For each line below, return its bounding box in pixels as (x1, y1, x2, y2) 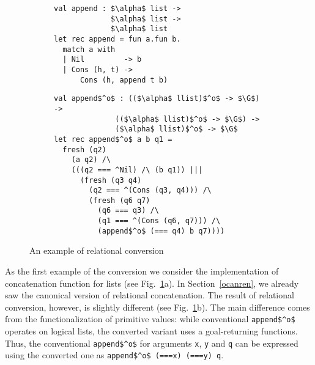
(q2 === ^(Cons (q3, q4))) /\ (89, 186, 212, 195)
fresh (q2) (62, 145, 106, 154)
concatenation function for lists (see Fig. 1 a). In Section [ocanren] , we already (5, 276, 299, 289)
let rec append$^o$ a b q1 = (54, 135, 172, 144)
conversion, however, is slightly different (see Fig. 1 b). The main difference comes (5, 300, 310, 313)
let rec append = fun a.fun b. (54, 34, 181, 43)
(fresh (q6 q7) (89, 196, 150, 205)
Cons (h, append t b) (80, 75, 168, 84)
